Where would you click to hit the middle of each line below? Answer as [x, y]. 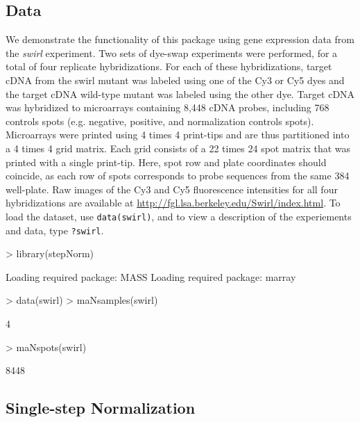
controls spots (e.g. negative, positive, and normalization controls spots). [160, 121]
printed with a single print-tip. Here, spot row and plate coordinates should [166, 162]
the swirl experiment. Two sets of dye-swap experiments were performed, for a [172, 52]
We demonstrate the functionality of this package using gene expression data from [180, 39]
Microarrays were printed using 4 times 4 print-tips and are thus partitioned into [178, 135]
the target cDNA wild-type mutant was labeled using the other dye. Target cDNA [180, 94]
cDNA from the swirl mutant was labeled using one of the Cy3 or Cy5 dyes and [175, 80]
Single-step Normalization [101, 408]
